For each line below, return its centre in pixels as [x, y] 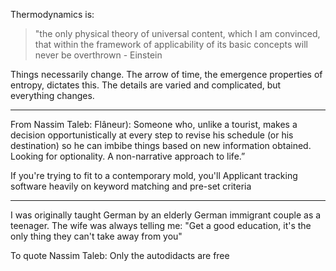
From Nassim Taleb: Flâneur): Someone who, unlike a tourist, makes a [154, 124]
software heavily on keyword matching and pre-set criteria [131, 186]
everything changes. [52, 95]
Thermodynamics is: [52, 14]
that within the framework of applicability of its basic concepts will [171, 44]
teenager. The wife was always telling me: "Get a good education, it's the [161, 225]
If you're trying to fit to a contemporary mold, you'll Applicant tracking [154, 175]
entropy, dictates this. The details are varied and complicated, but [146, 85]
